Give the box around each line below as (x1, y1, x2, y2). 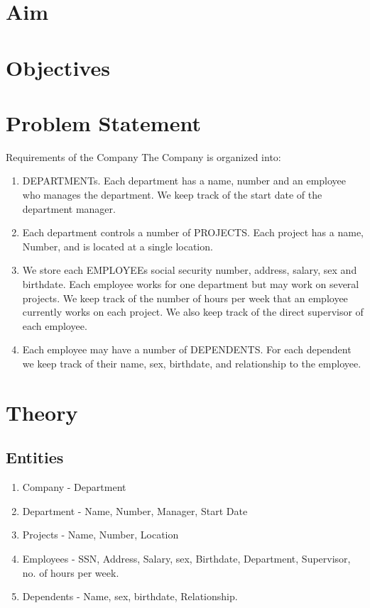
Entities (6, 446, 64, 468)
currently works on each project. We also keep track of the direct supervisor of (22, 304, 364, 319)
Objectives (6, 52, 110, 82)
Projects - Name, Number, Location (22, 527, 179, 542)
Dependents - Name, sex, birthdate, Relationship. (22, 589, 238, 604)
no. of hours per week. (22, 565, 119, 580)
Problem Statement (6, 108, 201, 137)
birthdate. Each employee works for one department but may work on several (22, 277, 359, 292)
